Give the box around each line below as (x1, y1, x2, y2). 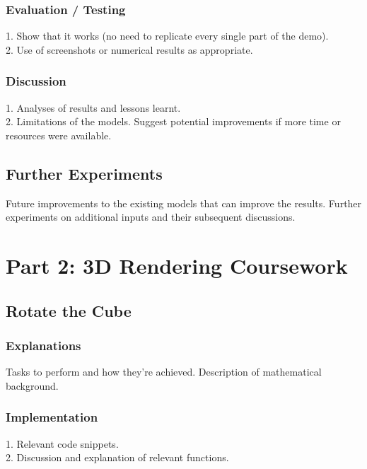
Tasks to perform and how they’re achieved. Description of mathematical (6, 364, 322, 379)
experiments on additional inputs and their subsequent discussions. (6, 209, 296, 224)
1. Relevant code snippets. (6, 436, 119, 451)
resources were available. (6, 127, 112, 142)
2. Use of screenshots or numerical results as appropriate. (6, 42, 253, 57)
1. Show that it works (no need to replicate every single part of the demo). (6, 28, 329, 43)
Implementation (6, 408, 98, 426)
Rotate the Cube (6, 299, 132, 321)
